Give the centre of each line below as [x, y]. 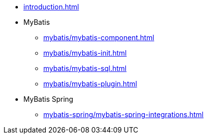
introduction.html [51, 7]
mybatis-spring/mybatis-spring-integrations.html [124, 114]
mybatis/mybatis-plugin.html [90, 84]
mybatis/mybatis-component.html [99, 37]
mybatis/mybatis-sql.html [85, 68]
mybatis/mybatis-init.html [85, 53]
